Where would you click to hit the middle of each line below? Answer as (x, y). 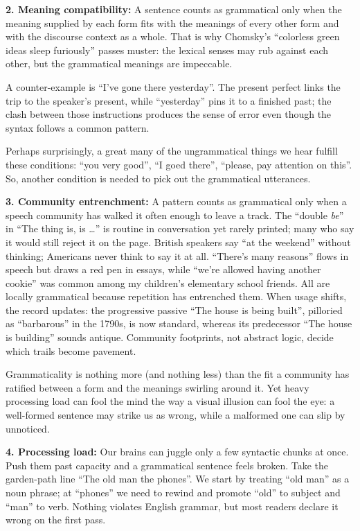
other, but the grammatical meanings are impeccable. (119, 63)
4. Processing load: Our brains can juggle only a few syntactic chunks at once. (177, 452)
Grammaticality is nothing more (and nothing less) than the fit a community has (178, 374)
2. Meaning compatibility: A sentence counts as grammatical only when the (174, 9)
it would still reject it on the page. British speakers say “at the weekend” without (178, 242)
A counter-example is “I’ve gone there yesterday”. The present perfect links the (173, 86)
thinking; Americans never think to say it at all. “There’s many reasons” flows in (177, 255)
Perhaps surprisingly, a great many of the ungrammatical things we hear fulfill (172, 151)
